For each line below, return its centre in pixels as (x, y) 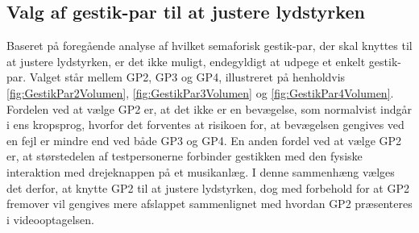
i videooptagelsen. (50, 219)
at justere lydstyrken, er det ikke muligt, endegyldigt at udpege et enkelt (186, 61)
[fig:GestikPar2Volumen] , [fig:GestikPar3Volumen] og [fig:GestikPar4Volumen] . (200, 92)
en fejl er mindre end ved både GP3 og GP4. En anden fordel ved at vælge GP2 (204, 140)
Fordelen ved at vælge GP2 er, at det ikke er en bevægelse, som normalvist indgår (209, 108)
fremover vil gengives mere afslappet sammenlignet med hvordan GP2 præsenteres (209, 204)
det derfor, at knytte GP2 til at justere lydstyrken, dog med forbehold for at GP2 (208, 187)
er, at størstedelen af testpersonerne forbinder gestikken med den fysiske (185, 156)
